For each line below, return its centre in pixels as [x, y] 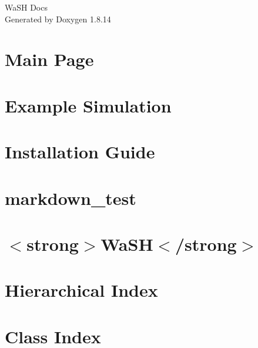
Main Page [49, 59]
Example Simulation [88, 105]
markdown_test [71, 198]
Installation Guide [80, 152]
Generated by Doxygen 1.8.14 [58, 19]
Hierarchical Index [81, 290]
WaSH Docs [26, 7]
